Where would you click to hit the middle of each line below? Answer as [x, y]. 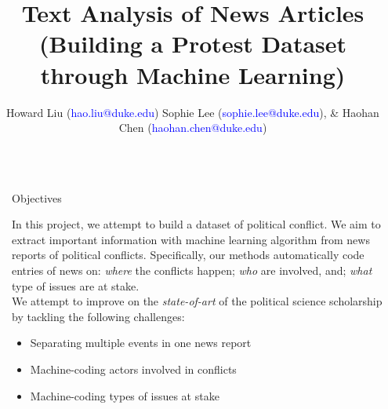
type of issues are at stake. [76, 285]
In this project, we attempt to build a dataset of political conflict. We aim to [196, 224]
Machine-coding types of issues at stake [125, 395]
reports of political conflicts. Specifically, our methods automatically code [188, 255]
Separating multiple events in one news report [141, 343]
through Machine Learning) [193, 74]
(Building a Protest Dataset [193, 44]
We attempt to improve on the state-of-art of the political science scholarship [197, 301]
